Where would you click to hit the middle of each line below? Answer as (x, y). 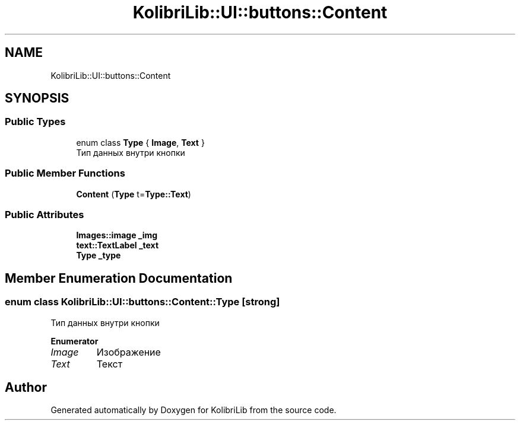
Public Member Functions (65, 173)
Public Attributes (45, 214)
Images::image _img (117, 235)
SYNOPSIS (37, 98)
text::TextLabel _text (118, 245)
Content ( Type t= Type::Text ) (134, 194)
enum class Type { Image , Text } (140, 142)
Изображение (129, 352)
